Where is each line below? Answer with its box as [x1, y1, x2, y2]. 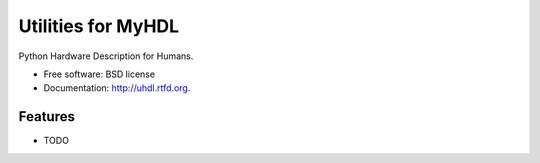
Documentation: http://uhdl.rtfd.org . [43, 82, 191, 94]
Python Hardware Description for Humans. [18, 50, 194, 62]
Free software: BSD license [43, 68, 155, 80]
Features [18, 108, 75, 125]
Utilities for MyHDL [18, 15, 180, 37]
